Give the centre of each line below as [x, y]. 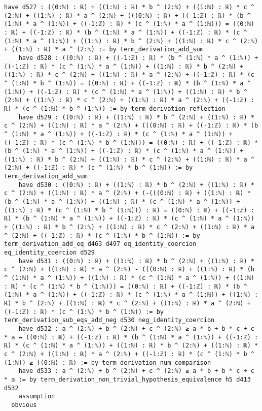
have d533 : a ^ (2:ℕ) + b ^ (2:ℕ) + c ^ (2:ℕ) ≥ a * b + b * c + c [136, 371]
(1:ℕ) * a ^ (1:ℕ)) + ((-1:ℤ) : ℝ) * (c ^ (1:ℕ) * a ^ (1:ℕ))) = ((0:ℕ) [129, 24]
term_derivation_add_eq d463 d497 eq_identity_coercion [100, 244]
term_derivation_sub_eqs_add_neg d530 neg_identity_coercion [109, 320]
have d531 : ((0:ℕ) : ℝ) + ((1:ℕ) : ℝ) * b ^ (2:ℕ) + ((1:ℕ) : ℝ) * [136, 261]
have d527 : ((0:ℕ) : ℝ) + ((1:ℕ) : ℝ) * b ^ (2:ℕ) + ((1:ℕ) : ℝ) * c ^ [129, 7]
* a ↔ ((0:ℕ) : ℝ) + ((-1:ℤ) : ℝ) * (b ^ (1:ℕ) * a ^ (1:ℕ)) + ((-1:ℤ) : [131, 337]
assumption [37, 397]
